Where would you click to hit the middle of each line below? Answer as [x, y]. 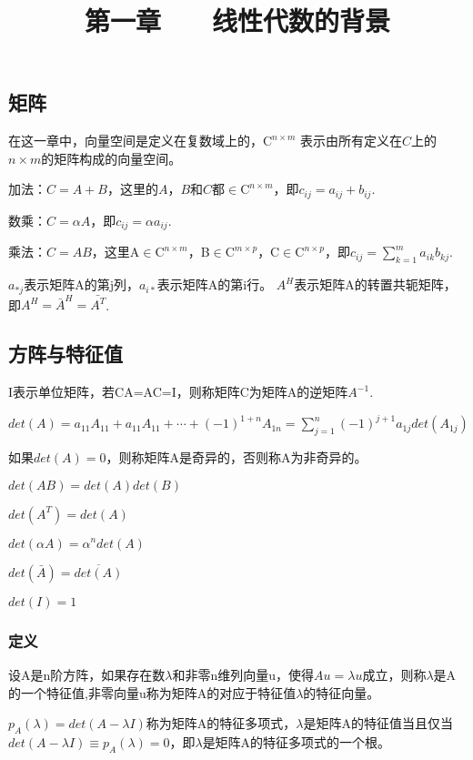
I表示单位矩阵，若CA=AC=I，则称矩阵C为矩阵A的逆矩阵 [178, 392]
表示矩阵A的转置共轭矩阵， [375, 284]
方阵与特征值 [65, 354]
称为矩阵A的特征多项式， [221, 723]
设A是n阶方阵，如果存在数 [87, 674]
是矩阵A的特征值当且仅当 [378, 723]
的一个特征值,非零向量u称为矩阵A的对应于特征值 [152, 692]
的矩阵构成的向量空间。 [111, 158]
